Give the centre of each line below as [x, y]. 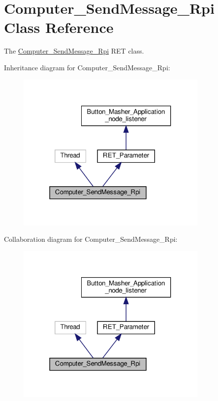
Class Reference [59, 27]
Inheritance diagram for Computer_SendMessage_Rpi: [87, 67]
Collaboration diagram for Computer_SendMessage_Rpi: [91, 239]
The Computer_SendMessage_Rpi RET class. [74, 51]
